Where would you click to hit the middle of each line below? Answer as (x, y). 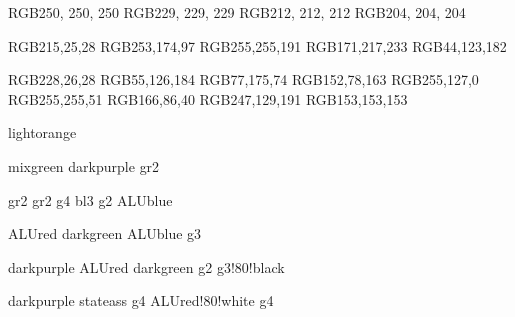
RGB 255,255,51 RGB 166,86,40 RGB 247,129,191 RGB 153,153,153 (208, 98)
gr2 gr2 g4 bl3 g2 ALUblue (90, 199)
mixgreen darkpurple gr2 (84, 165)
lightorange (42, 132)
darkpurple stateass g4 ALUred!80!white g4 (141, 300)
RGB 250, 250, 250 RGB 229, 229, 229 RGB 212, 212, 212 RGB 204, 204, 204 (237, 12)
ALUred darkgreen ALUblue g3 (105, 233)
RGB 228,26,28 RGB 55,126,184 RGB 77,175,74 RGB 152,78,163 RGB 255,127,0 (243, 79)
